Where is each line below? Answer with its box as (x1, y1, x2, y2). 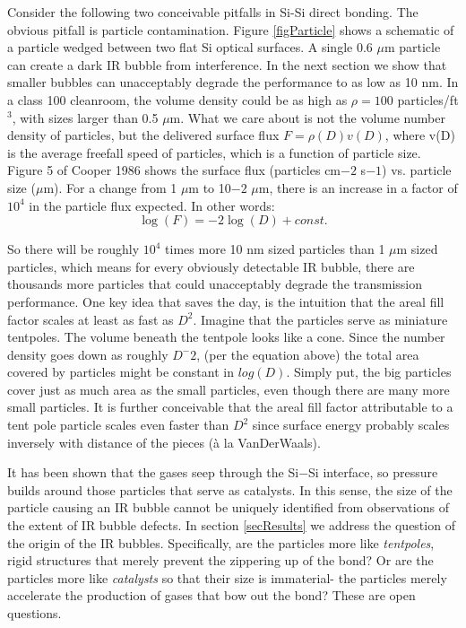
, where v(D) (384, 126, 455, 144)
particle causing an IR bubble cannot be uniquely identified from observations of (7, 498, 449, 517)
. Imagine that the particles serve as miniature (193, 310, 448, 328)
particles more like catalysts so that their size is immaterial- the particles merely (7, 568, 447, 587)
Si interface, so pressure (308, 463, 438, 482)
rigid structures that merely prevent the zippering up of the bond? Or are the (7, 551, 434, 570)
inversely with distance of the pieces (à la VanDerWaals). (7, 432, 321, 451)
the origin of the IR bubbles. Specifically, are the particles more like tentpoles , (7, 533, 435, 552)
